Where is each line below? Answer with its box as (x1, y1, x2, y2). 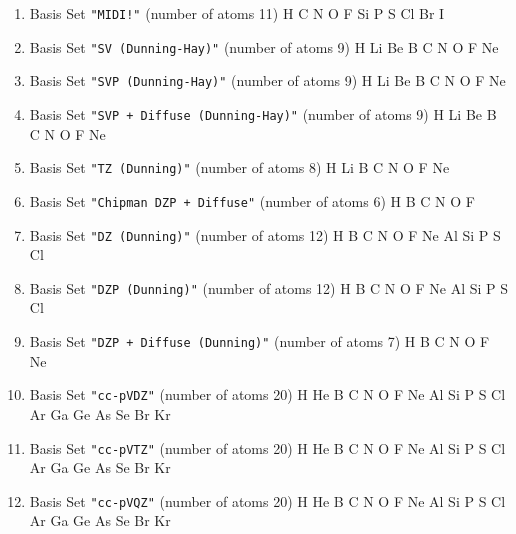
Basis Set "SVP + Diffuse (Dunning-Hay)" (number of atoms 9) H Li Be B (29, 103, 497, 124)
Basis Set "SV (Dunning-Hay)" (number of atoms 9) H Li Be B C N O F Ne (29, 36, 499, 57)
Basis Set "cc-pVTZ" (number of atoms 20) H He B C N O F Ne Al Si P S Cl (29, 437, 506, 458)
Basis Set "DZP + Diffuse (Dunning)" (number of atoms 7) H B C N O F (29, 331, 490, 352)
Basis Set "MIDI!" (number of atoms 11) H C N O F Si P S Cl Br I (29, 3, 445, 23)
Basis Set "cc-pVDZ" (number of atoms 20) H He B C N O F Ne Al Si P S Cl (29, 384, 506, 405)
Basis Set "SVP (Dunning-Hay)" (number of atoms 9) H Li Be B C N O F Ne (29, 70, 506, 91)
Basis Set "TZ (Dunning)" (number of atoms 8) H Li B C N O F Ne (29, 157, 450, 178)
